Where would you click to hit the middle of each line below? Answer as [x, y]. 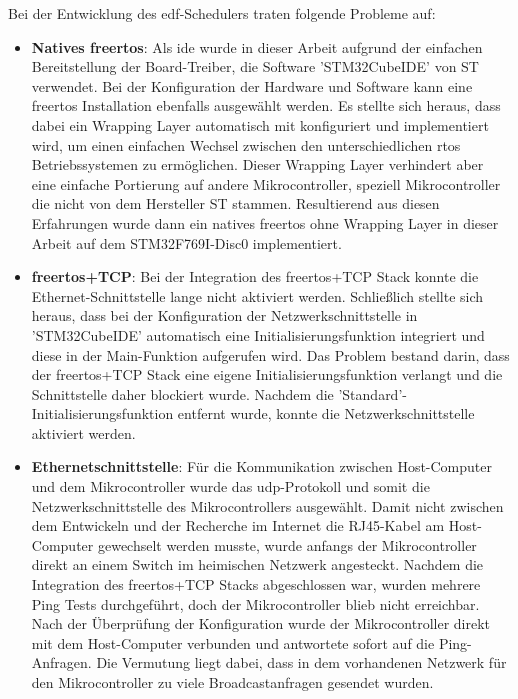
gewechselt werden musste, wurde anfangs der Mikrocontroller [287, 544]
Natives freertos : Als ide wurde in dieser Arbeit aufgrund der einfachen [257, 46]
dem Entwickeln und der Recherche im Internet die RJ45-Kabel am [238, 525]
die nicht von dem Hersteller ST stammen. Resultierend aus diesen [235, 203]
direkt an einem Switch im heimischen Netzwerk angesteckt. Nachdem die [257, 564]
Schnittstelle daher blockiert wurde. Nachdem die [182, 393]
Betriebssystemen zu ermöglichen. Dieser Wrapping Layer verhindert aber [257, 164]
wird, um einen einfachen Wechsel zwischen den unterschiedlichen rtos [246, 144]
